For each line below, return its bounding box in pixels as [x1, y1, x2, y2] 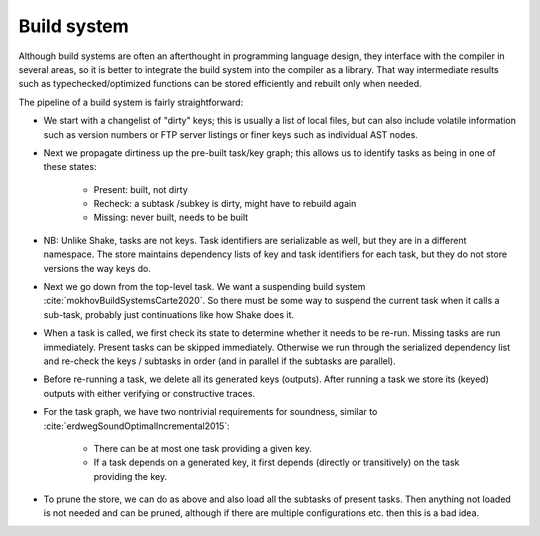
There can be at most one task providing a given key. [93, 442, 312, 454]
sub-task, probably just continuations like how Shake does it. [43, 308, 295, 320]
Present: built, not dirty [93, 183, 189, 195]
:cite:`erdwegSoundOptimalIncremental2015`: [43, 420, 230, 432]
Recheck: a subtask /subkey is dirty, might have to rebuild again [93, 198, 357, 210]
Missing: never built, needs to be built [93, 211, 249, 224]
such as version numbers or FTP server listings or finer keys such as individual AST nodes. [43, 128, 419, 140]
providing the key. [93, 470, 168, 482]
